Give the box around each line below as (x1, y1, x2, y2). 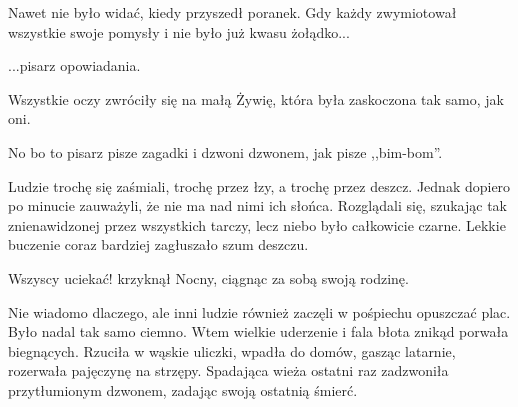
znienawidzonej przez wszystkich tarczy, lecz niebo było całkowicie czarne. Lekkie (8, 214, 506, 235)
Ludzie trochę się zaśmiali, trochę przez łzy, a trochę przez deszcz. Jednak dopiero (8, 175, 511, 196)
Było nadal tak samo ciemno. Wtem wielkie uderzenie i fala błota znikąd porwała (8, 321, 509, 342)
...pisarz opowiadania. (8, 55, 141, 76)
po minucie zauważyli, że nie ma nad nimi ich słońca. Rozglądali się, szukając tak (8, 195, 507, 216)
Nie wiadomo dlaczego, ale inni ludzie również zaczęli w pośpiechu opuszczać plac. (8, 301, 511, 322)
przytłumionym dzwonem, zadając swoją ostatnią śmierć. (8, 379, 358, 400)
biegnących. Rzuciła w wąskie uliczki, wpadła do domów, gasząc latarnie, (8, 340, 456, 361)
